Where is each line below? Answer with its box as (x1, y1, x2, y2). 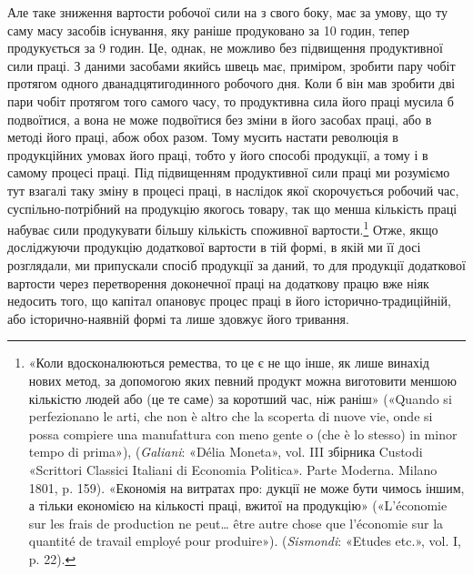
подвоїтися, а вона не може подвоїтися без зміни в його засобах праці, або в (7, 109, 432, 128)
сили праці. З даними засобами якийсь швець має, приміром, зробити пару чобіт (7, 55, 456, 75)
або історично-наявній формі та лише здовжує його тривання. (7, 308, 349, 328)
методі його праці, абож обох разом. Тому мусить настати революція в (7, 127, 398, 146)
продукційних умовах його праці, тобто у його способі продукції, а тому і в (7, 145, 428, 164)
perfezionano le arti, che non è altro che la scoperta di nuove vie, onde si (28, 407, 433, 426)
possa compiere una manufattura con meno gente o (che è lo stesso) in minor (28, 424, 458, 443)
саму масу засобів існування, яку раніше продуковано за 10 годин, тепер (7, 20, 410, 39)
